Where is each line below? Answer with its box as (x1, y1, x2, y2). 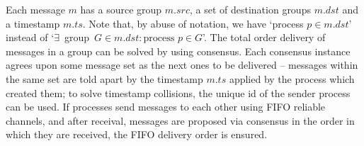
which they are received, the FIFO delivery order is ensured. (6, 127, 268, 142)
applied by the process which (229, 71, 355, 86)
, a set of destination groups (189, 2, 311, 16)
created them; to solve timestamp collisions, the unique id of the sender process (6, 85, 351, 100)
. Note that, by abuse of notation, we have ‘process (82, 16, 304, 30)
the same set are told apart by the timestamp (6, 71, 203, 86)
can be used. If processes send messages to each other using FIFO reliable (6, 99, 326, 114)
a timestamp (6, 16, 60, 30)
